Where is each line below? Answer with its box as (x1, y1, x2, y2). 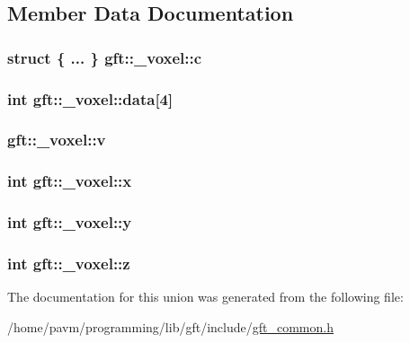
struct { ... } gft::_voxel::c (7, 46, 202, 68)
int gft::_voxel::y (7, 211, 132, 233)
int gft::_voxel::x (7, 170, 132, 192)
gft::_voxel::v (7, 128, 106, 151)
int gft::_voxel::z (7, 251, 130, 274)
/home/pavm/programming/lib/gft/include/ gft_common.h (7, 317, 334, 336)
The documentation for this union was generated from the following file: (7, 287, 404, 306)
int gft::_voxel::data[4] (7, 87, 174, 110)
